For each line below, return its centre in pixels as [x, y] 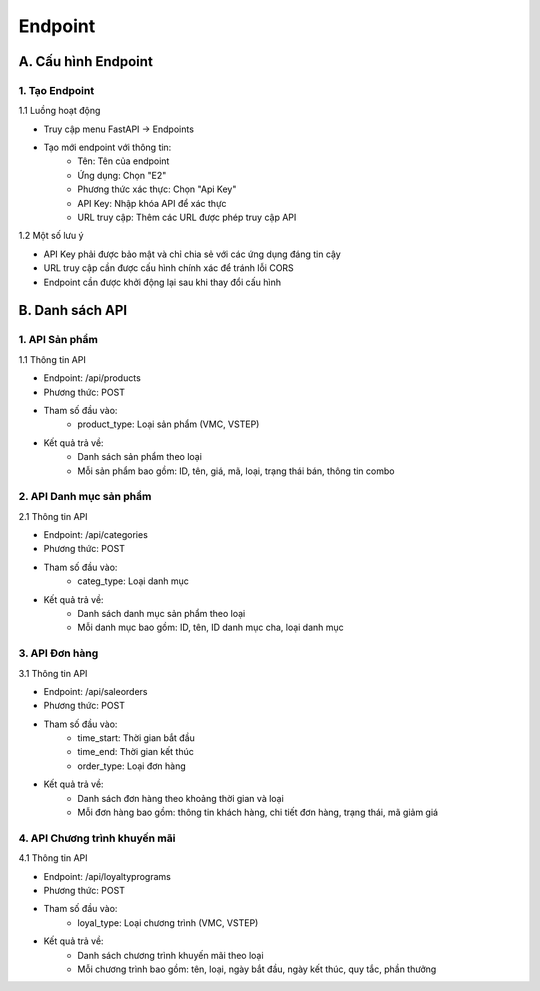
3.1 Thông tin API [53, 673]
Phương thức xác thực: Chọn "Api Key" [157, 189]
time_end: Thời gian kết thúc [135, 752]
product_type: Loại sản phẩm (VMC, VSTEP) [168, 424]
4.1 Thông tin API [53, 858]
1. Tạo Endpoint [56, 90]
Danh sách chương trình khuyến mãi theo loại [170, 955]
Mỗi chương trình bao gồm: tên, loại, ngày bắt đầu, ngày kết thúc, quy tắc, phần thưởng [257, 969]
